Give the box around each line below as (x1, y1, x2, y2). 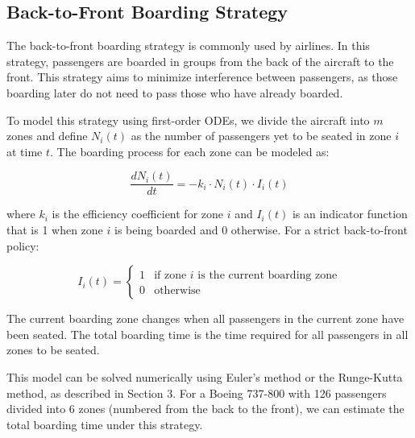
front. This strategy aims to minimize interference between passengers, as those (6, 68, 398, 85)
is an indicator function (292, 205, 408, 222)
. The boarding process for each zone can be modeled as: (50, 143, 330, 159)
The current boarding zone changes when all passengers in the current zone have (6, 310, 405, 327)
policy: (6, 237, 39, 254)
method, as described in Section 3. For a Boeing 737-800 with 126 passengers (6, 384, 387, 401)
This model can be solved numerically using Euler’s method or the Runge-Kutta (6, 368, 403, 385)
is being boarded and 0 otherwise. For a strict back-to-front (114, 221, 408, 238)
